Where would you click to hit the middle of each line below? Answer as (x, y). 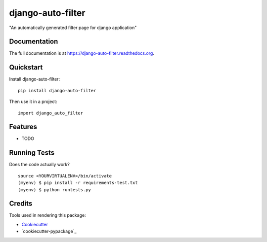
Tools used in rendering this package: (47, 215)
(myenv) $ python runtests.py (55, 190)
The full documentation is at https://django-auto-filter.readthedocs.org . (82, 53)
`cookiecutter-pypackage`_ (49, 231)
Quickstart (26, 67)
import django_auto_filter (51, 113)
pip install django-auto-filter (57, 90)
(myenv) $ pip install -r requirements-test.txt (78, 183)
